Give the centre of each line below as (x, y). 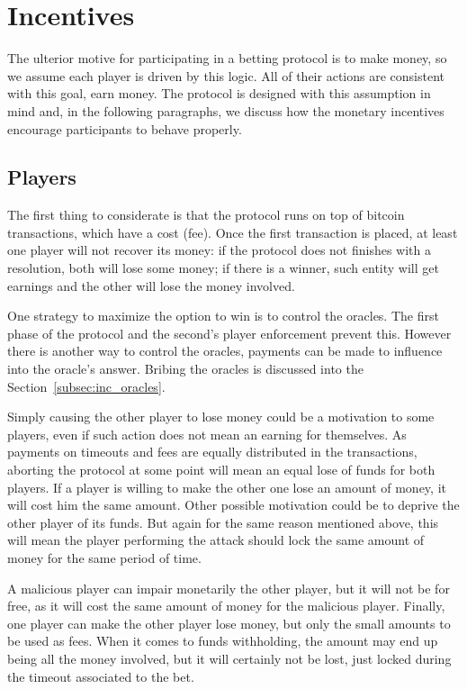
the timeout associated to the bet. (101, 676)
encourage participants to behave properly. (125, 128)
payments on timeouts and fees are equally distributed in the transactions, (212, 452)
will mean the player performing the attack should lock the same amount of (216, 540)
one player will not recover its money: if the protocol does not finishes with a (220, 250)
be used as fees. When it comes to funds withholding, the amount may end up (223, 641)
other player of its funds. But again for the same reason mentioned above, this (223, 522)
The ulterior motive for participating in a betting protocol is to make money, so (227, 58)
